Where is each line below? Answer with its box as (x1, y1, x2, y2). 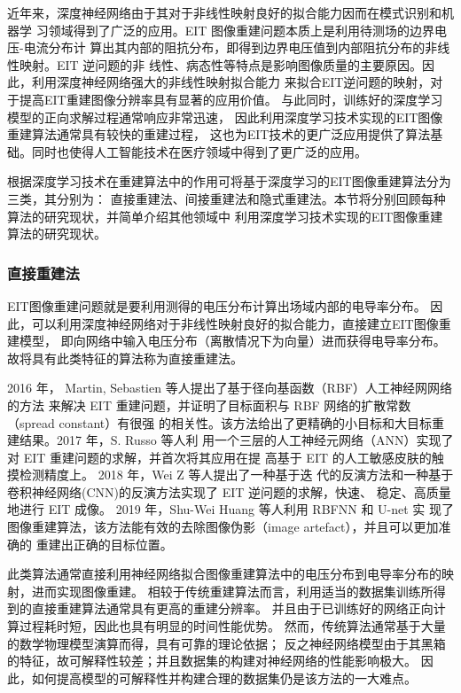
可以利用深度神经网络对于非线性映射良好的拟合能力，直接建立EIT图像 (31, 314, 439, 332)
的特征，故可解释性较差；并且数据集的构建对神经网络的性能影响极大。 (7, 651, 417, 670)
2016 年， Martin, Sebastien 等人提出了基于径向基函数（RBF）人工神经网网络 (7, 378, 452, 397)
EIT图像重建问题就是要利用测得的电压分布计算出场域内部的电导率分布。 (7, 296, 426, 315)
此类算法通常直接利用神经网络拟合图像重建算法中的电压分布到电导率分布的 (7, 565, 441, 583)
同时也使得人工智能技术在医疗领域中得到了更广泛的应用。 (31, 142, 367, 160)
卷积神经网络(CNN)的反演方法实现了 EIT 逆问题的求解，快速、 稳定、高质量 (7, 482, 451, 501)
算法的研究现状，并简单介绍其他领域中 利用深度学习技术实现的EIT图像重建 (7, 206, 443, 225)
